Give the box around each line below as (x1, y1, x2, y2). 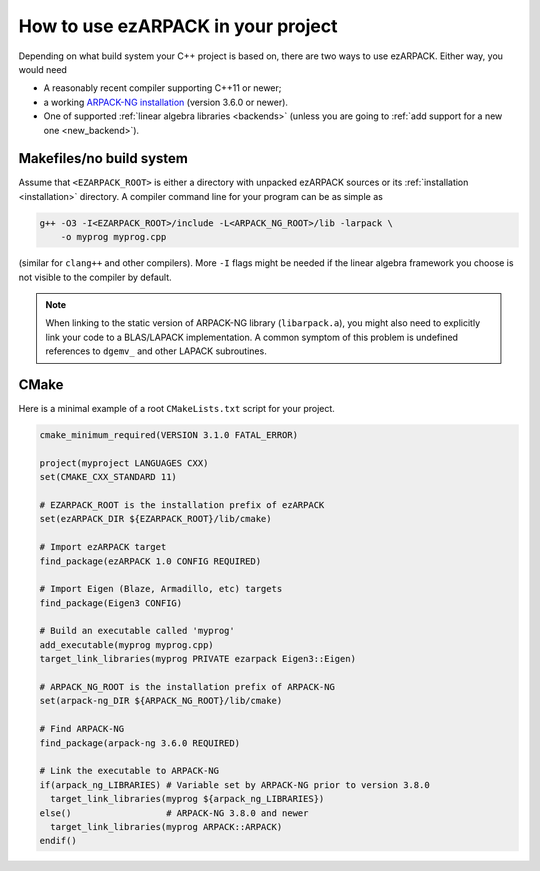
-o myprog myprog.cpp (60, 231, 167, 243)
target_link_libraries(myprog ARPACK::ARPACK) (50, 821, 283, 832)
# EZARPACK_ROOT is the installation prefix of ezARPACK (39, 499, 325, 510)
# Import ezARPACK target (39, 541, 167, 553)
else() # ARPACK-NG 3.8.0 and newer (39, 807, 309, 819)
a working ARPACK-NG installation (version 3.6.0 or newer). (43, 96, 289, 108)
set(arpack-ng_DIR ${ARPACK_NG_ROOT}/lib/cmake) (39, 695, 283, 707)
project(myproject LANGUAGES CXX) (39, 457, 209, 469)
